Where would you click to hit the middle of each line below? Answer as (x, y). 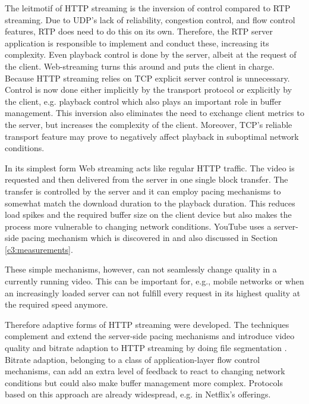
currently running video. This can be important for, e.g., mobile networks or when (154, 281)
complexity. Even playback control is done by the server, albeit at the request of (151, 54)
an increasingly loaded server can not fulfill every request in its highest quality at (153, 292)
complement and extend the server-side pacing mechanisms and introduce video (150, 336)
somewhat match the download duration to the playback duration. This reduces (150, 203)
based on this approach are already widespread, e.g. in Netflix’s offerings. (138, 394)
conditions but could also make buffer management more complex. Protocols (144, 382)
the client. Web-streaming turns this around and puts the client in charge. (140, 66)
